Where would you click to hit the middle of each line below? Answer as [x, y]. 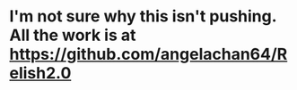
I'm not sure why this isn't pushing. [143, 16]
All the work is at [73, 35]
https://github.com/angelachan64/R [148, 54]
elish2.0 [40, 74]
